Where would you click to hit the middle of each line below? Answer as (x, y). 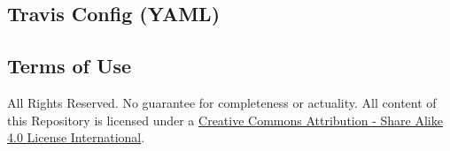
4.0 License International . (76, 137)
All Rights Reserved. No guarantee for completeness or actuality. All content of (222, 102)
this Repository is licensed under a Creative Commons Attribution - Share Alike (225, 120)
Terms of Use (70, 66)
